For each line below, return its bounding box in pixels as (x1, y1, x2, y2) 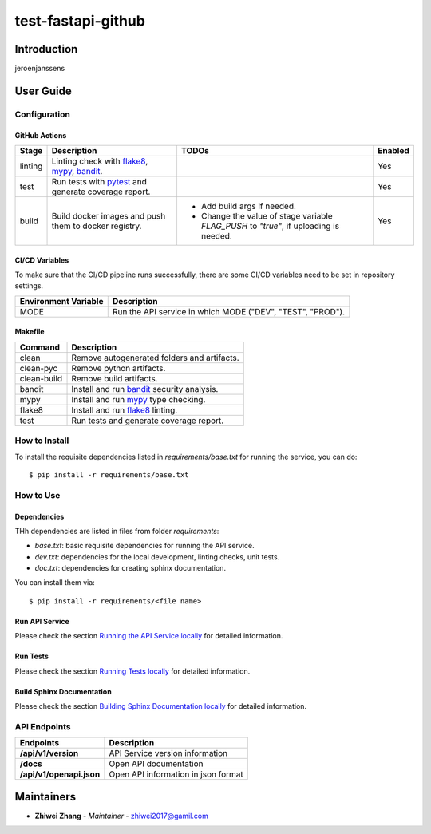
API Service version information (109, 748, 228, 759)
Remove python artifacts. (71, 362, 166, 374)
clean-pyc (19, 362, 58, 374)
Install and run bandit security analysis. (71, 383, 219, 394)
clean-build (19, 373, 63, 384)
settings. (14, 281, 44, 291)
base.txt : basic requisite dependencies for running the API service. (34, 541, 255, 551)
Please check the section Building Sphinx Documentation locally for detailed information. (14, 702, 307, 711)
